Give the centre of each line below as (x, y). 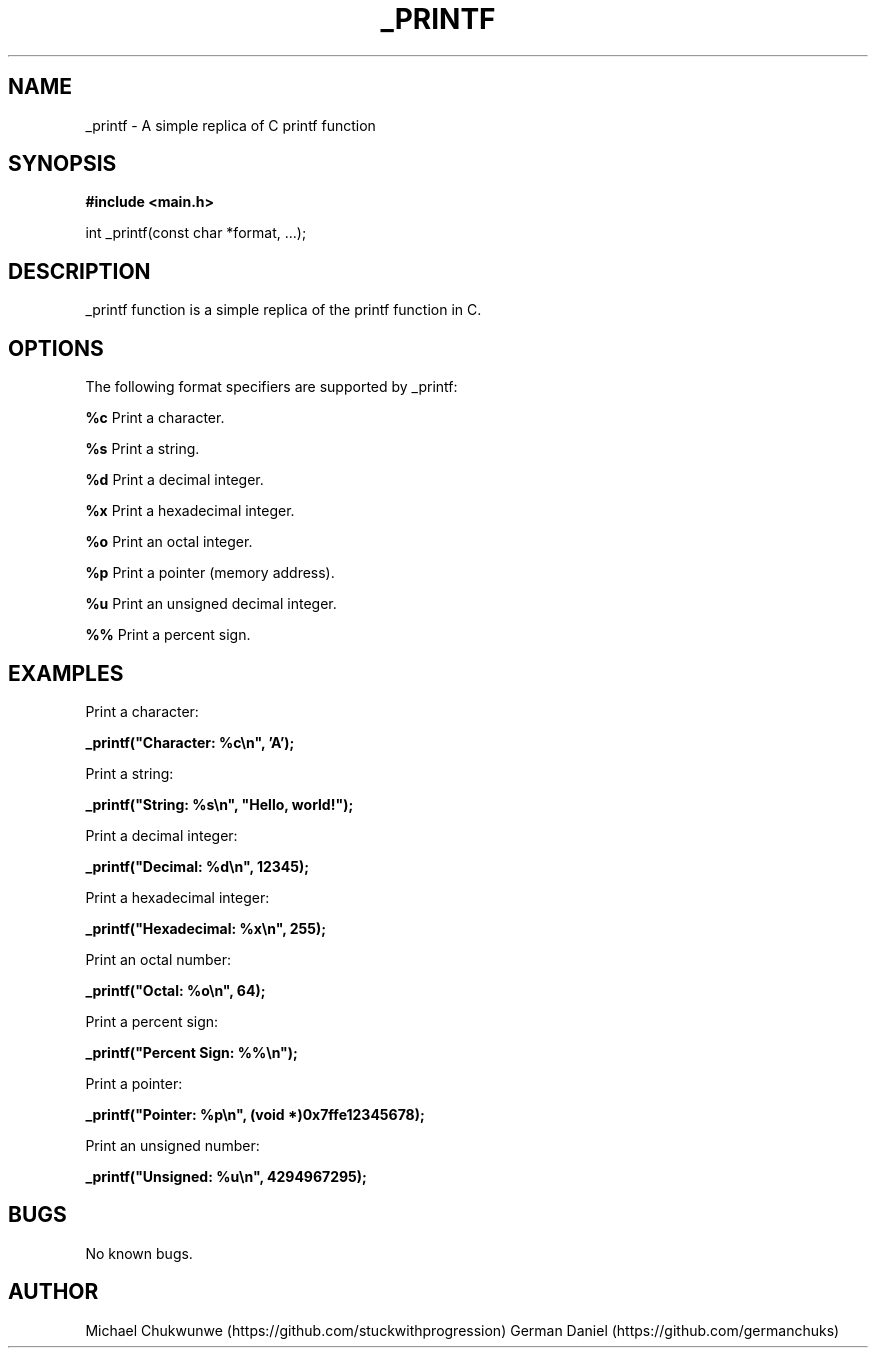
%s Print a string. (142, 449)
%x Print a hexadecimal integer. (190, 511)
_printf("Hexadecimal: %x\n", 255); (206, 928)
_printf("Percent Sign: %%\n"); (191, 1052)
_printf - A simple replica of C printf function (230, 125)
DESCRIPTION (79, 271)
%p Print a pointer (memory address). (210, 573)
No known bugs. (139, 1253)
